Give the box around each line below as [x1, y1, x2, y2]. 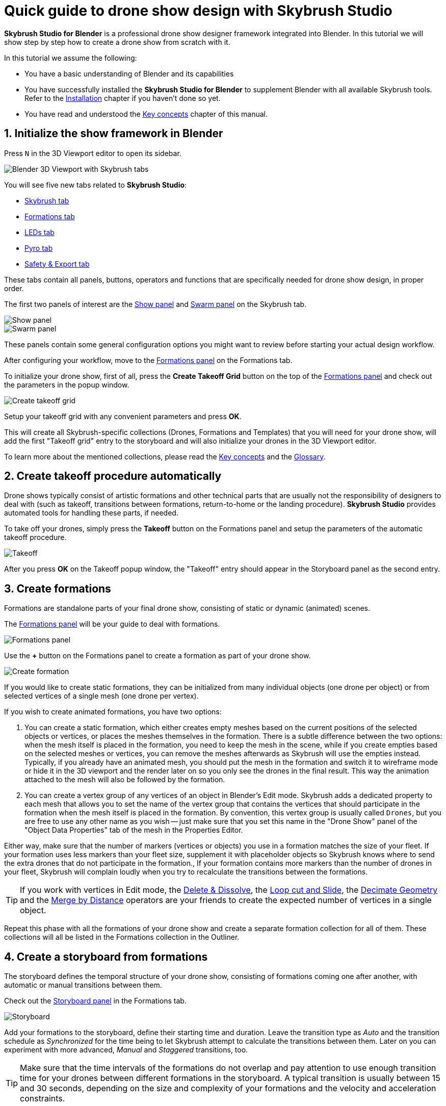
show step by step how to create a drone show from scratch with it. [4, 37, 230, 46]
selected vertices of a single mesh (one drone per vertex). [4, 691, 199, 701]
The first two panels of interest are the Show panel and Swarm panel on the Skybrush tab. [4, 299, 307, 308]
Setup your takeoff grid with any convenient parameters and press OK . [4, 411, 242, 421]
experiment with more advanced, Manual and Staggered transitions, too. [4, 1045, 248, 1054]
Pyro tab [24, 243, 53, 252]
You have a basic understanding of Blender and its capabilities [24, 69, 234, 78]
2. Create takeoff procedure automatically [4, 470, 222, 483]
